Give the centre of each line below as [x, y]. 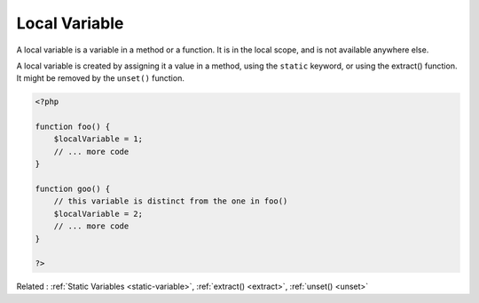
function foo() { [73, 127]
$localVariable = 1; [98, 139]
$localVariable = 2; [98, 214]
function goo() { [73, 189]
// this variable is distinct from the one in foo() [171, 201]
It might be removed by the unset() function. [101, 78]
